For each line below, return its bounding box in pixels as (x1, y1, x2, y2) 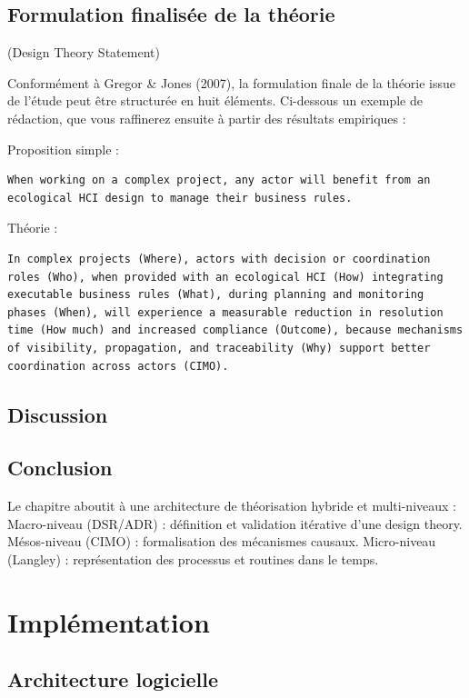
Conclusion (7, 454, 113, 482)
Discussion (7, 400, 108, 428)
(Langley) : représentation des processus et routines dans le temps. (7, 549, 379, 568)
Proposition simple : (7, 139, 119, 158)
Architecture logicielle (7, 665, 218, 693)
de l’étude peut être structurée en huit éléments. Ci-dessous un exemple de (7, 91, 424, 110)
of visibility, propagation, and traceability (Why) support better (7, 341, 431, 354)
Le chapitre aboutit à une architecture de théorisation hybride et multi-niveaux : (7, 496, 456, 515)
